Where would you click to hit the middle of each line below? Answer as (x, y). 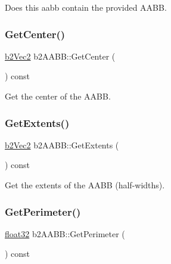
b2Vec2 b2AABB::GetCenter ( (60, 56)
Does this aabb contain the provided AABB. (86, 7)
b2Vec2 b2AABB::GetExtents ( (62, 145)
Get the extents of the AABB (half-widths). (85, 185)
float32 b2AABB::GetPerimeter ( (65, 233)
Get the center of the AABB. (58, 96)
